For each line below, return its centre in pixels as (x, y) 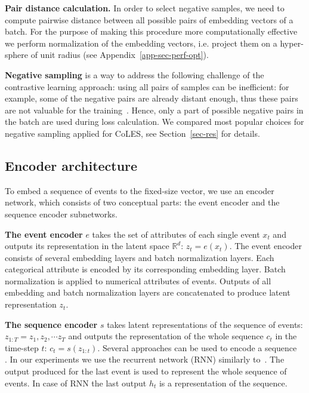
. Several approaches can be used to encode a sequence (197, 347)
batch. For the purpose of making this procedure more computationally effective (151, 31)
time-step (22, 347)
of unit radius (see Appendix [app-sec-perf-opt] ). (120, 55)
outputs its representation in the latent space (87, 246)
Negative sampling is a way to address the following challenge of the (135, 74)
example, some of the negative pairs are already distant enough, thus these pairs (152, 98)
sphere (17, 55)
